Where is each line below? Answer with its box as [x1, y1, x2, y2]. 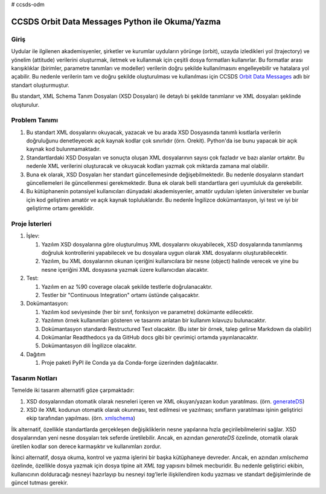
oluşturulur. [11, 101, 39, 108]
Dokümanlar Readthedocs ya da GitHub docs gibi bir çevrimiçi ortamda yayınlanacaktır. [41, 333, 259, 341]
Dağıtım [26, 350, 46, 358]
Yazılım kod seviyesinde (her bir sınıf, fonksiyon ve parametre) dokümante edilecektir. [41, 308, 254, 315]
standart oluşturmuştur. [11, 82, 69, 89]
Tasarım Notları [11, 374, 57, 382]
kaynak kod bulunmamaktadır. [26, 146, 101, 153]
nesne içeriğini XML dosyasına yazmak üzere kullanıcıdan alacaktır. [41, 266, 209, 273]
